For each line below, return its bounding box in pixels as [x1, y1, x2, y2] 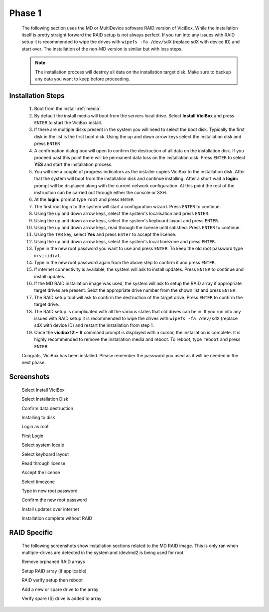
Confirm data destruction [21, 405, 73, 411]
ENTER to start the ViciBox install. [34, 120, 102, 126]
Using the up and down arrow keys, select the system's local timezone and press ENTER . [34, 238, 216, 244]
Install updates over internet [21, 506, 79, 512]
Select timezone [21, 479, 55, 485]
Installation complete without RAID [21, 515, 92, 522]
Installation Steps [9, 91, 65, 100]
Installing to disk [21, 414, 55, 420]
